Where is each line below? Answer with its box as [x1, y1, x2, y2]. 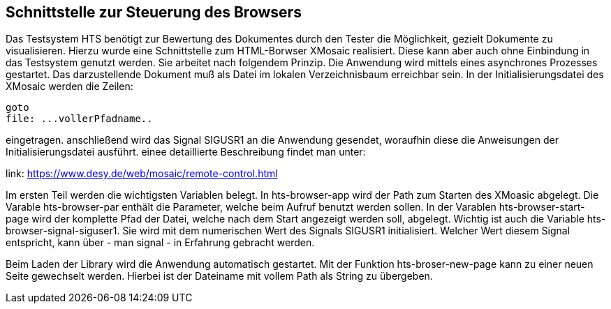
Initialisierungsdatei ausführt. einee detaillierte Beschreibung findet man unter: [6, 146, 366, 158]
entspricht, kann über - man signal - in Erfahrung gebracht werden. [6, 236, 315, 249]
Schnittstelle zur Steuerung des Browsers [6, 3, 302, 21]
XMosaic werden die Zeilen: [6, 80, 133, 93]
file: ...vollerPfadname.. [6, 113, 153, 125]
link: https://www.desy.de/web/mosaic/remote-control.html [6, 167, 278, 180]
